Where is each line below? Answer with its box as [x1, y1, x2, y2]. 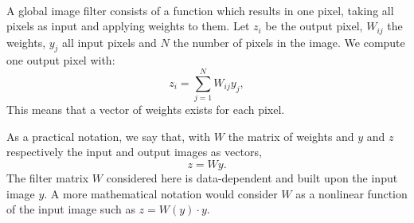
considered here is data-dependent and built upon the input [106, 169, 398, 186]
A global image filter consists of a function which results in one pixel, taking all [6, 2, 394, 18]
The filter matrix [6, 169, 89, 186]
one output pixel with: [6, 52, 115, 68]
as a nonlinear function [295, 185, 408, 201]
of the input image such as [6, 201, 135, 217]
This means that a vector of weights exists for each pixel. [6, 101, 285, 118]
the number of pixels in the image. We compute [173, 33, 405, 50]
